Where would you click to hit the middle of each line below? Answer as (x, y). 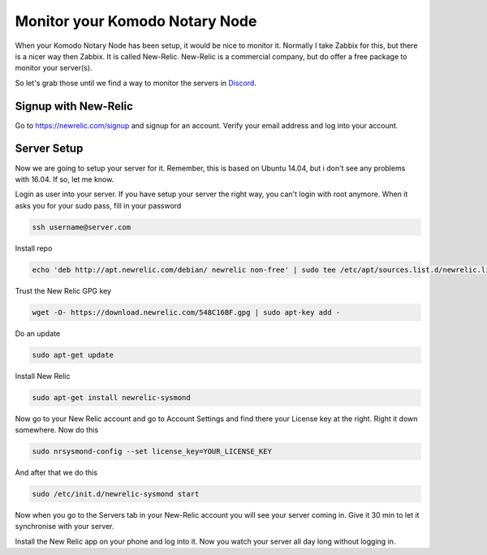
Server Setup (49, 149)
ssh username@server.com (82, 227)
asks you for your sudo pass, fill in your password (98, 205)
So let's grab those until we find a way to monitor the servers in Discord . (136, 83)
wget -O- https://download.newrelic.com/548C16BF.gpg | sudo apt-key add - (186, 312)
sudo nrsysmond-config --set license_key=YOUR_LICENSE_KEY (152, 451)
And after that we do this (56, 472)
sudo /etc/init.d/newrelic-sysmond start (116, 494)
